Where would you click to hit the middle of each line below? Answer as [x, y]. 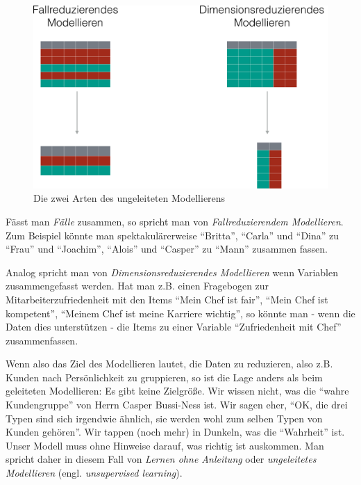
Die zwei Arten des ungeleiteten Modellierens [129, 198]
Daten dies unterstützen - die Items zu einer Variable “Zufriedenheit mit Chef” [174, 327]
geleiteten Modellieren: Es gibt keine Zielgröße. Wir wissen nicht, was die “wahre [177, 391]
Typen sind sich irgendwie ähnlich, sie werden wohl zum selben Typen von [164, 418]
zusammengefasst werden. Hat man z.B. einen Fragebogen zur [137, 286]
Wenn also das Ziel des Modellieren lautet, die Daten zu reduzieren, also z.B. [169, 364]
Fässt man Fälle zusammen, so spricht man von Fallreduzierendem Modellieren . [175, 221]
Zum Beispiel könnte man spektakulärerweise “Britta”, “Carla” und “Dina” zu [173, 235]
